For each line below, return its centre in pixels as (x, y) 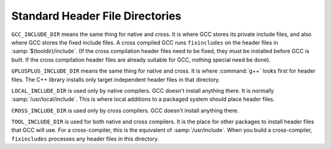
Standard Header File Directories (97, 16)
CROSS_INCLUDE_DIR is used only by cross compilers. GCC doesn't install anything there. (125, 111)
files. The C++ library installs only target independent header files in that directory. (116, 79)
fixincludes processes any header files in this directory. (85, 139)
